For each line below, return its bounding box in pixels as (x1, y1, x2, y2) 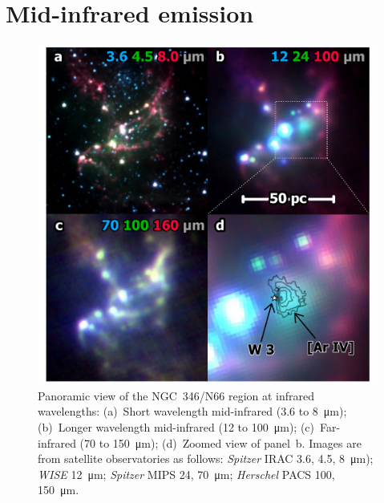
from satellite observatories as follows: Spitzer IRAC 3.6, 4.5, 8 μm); (38, 450, 374, 467)
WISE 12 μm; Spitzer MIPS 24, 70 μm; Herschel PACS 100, (38, 465, 335, 482)
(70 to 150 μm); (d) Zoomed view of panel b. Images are (79, 434, 362, 451)
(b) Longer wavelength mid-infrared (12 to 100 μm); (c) (38, 418, 314, 435)
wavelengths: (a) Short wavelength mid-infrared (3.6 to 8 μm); (38, 403, 347, 420)
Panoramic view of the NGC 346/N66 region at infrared (38, 387, 315, 404)
